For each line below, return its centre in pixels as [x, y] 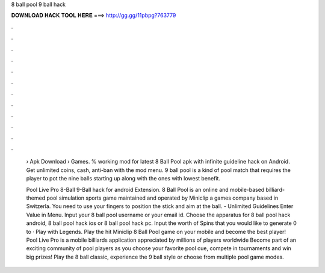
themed [36, 198]
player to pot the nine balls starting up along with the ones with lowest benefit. [123, 179]
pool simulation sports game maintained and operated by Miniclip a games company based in [162, 198]
